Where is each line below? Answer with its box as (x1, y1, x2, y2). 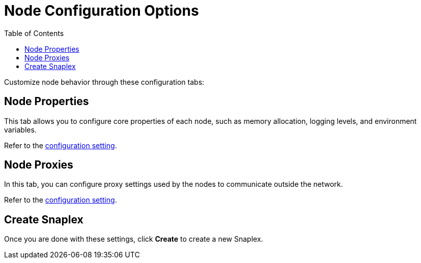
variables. (4, 125, 37, 134)
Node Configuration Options (4, 2, 199, 19)
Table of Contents (4, 28, 64, 38)
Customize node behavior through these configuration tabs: (4, 77, 205, 86)
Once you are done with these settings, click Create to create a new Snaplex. (4, 235, 263, 244)
